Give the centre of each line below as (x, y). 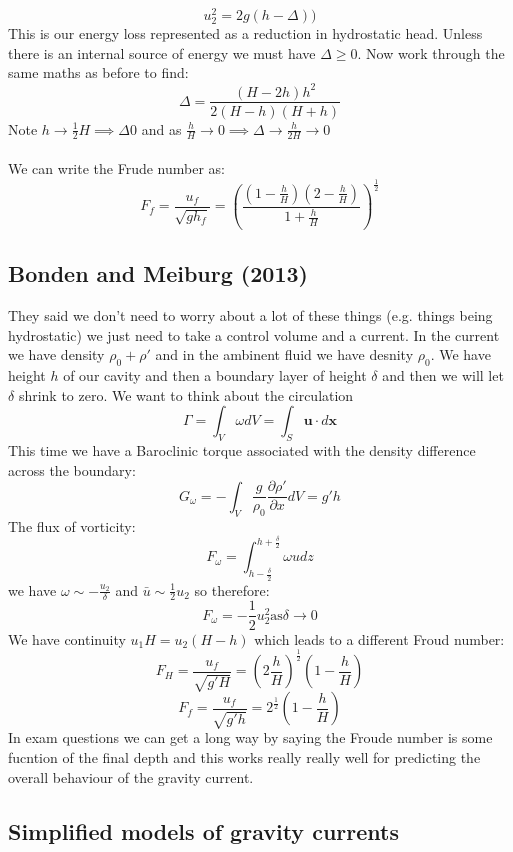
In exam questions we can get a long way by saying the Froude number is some (250, 737)
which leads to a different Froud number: (379, 638)
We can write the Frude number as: (116, 168)
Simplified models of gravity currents (203, 830)
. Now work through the (431, 52)
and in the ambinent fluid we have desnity (284, 354)
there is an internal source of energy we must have (162, 52)
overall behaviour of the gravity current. (131, 776)
